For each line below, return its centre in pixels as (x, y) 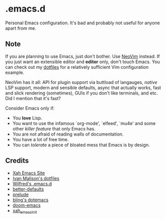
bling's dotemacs (31, 200)
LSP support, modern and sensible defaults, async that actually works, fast (83, 87)
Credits (17, 161)
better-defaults (28, 189)
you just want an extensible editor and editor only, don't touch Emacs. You (83, 62)
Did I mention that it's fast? (33, 98)
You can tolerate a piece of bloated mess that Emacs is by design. (81, 145)
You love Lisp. (27, 118)
